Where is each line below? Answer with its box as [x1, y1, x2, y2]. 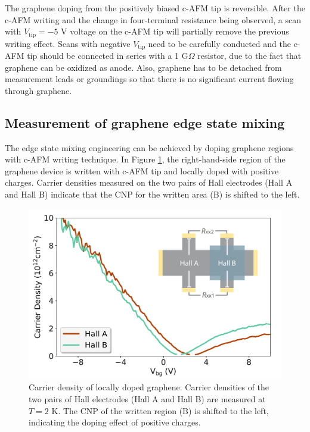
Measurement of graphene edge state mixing [5, 113, 285, 132]
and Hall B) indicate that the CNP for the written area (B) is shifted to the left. [5, 188, 300, 201]
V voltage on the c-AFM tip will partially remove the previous [61, 25, 289, 37]
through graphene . [5, 84, 72, 96]
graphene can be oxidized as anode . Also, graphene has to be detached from [5, 61, 282, 73]
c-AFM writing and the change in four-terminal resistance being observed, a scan [5, 13, 301, 26]
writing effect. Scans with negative [5, 37, 131, 49]
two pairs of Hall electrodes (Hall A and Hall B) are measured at [29, 392, 266, 405]
